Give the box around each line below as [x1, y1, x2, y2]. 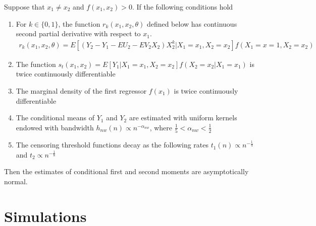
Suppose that [4, 2, 45, 12]
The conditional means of [16, 112, 95, 123]
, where [149, 122, 173, 132]
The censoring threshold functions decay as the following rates [16, 139, 209, 150]
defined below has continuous [146, 18, 237, 29]
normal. [4, 176, 28, 186]
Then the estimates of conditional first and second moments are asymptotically [4, 166, 249, 177]
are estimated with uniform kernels [129, 112, 237, 123]
